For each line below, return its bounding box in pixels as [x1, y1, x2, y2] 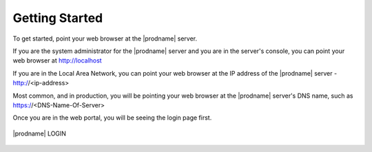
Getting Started [12, 10, 103, 25]
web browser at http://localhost [12, 56, 103, 65]
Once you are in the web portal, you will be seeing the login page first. [12, 113, 212, 122]
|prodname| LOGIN [12, 129, 67, 138]
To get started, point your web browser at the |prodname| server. [12, 34, 198, 43]
